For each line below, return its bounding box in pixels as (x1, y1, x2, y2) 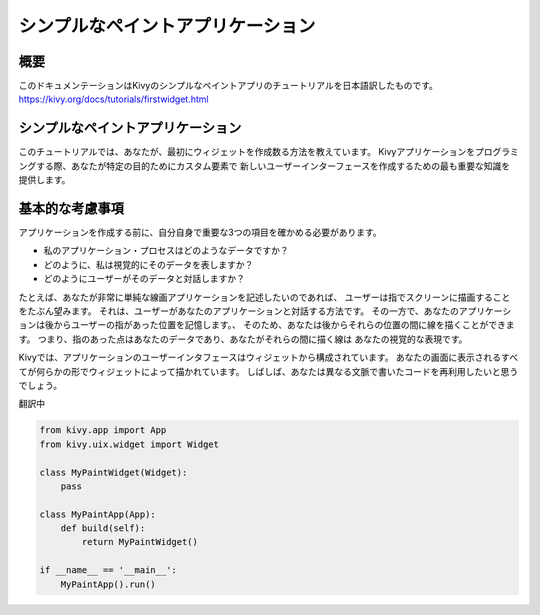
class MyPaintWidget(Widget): (39, 466, 188, 478)
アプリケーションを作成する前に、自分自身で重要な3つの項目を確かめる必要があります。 (18, 226, 382, 239)
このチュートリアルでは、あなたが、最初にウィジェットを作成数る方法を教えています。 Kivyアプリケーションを (18, 146, 475, 158)
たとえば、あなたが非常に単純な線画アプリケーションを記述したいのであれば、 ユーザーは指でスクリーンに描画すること (18, 291, 511, 303)
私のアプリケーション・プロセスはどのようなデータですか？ (43, 245, 289, 257)
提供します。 (18, 174, 71, 186)
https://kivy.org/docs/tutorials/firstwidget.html (18, 93, 209, 105)
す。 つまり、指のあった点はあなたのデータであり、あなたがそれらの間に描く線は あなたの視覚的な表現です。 (18, 333, 468, 345)
